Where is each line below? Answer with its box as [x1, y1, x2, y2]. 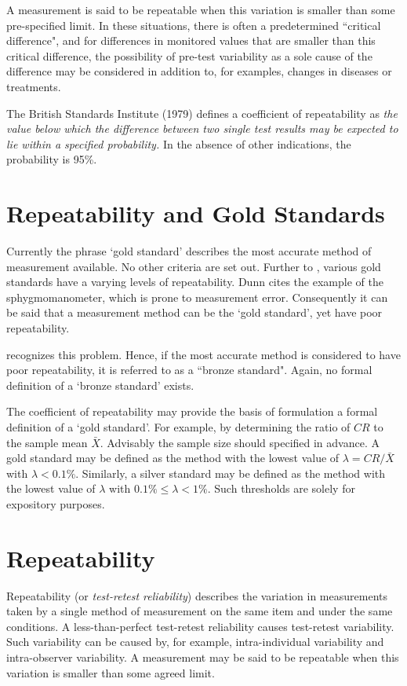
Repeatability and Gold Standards [6, 197, 385, 229]
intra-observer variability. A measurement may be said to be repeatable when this [6, 649, 399, 666]
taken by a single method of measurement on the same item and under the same [6, 603, 393, 619]
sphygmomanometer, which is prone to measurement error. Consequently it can [6, 288, 388, 305]
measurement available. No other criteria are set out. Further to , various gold [6, 258, 381, 274]
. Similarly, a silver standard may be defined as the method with [75, 464, 386, 481]
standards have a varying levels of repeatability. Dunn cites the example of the [6, 273, 383, 290]
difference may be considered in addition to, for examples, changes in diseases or [6, 63, 392, 79]
